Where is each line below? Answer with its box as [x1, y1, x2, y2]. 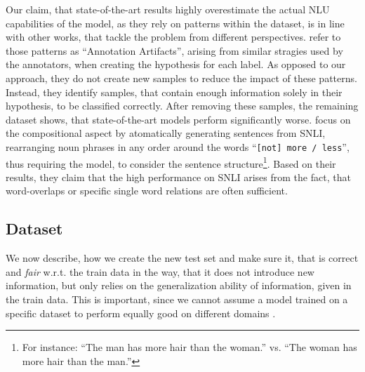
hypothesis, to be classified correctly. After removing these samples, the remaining [6, 98, 359, 113]
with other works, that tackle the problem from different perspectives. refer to [6, 29, 341, 44]
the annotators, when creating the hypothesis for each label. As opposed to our [6, 57, 346, 72]
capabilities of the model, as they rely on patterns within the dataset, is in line [6, 15, 345, 30]
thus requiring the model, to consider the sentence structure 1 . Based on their [6, 154, 336, 171]
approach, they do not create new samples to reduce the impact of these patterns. [6, 70, 357, 85]
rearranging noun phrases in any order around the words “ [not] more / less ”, [6, 139, 350, 154]
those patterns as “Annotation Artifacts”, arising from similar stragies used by [6, 43, 343, 58]
